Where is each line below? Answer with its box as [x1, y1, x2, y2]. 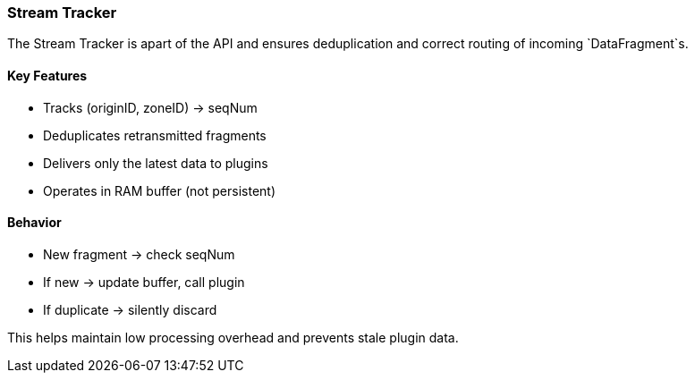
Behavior [7, 215, 62, 231]
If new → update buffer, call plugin [43, 274, 245, 290]
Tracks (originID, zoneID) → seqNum [43, 99, 258, 115]
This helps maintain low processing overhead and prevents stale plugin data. [7, 329, 459, 345]
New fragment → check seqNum [43, 246, 235, 262]
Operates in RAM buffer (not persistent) [43, 182, 276, 198]
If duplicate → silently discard [43, 301, 217, 317]
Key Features [7, 67, 88, 83]
